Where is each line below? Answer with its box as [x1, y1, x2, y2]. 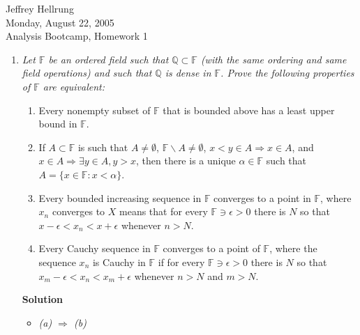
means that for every [119, 204, 208, 219]
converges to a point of [163, 241, 260, 256]
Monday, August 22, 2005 [6, 15, 114, 29]
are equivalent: [43, 79, 105, 93]
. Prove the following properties [220, 65, 354, 80]
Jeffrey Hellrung [6, 1, 74, 15]
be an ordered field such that [48, 52, 169, 66]
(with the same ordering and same [200, 52, 347, 66]
